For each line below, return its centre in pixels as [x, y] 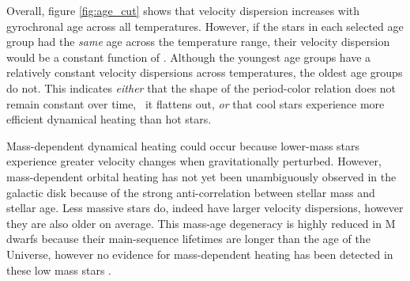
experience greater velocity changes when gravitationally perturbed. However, [194, 161]
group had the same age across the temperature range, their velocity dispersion [198, 42]
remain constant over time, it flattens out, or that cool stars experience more [196, 103]
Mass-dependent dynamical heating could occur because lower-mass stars [183, 145]
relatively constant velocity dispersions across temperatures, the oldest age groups [205, 72]
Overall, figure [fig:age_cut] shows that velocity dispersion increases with [183, 10]
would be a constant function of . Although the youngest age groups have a [189, 57]
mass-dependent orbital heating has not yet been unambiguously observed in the [201, 176]
